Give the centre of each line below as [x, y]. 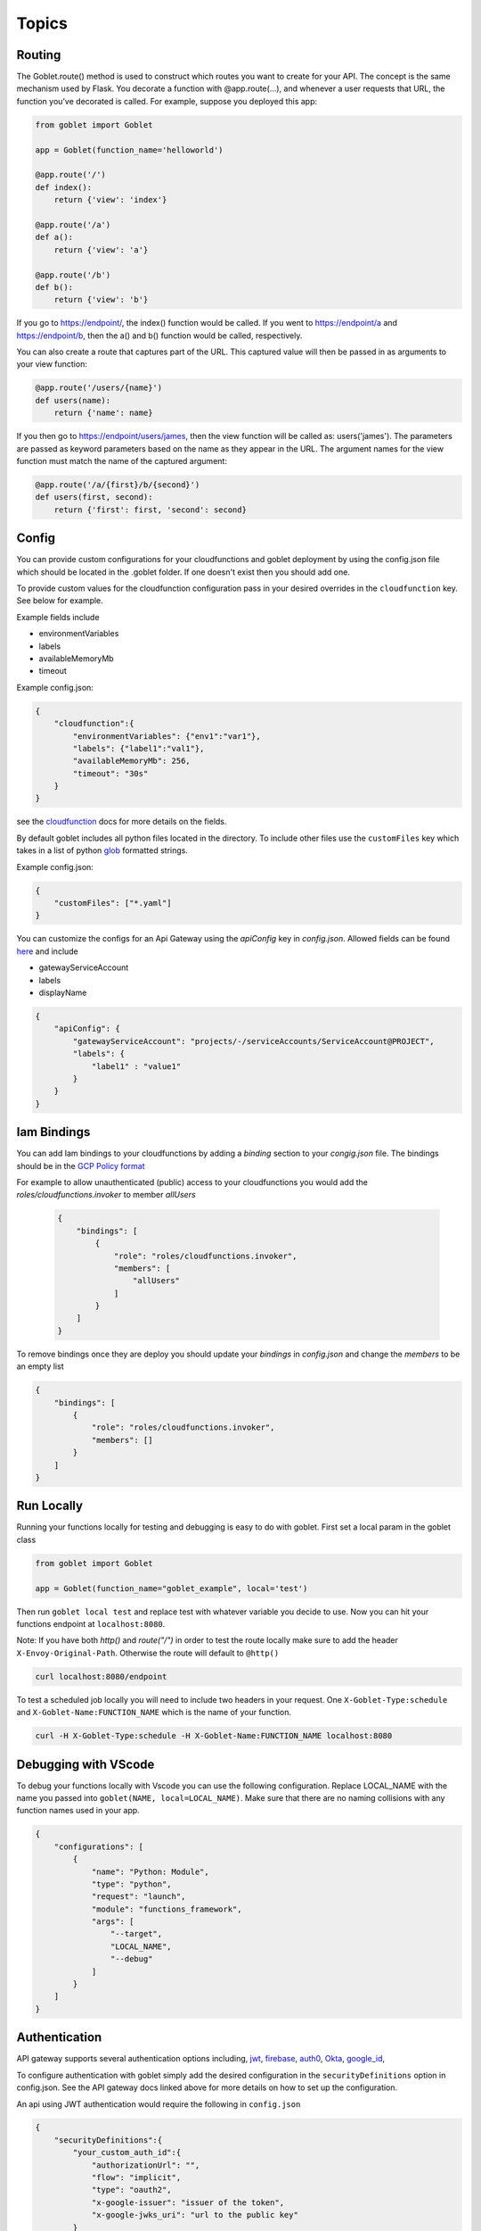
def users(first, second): [94, 497]
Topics [42, 23]
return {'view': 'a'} [101, 249]
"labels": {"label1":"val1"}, [139, 748]
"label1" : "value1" [136, 1066]
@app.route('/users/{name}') [99, 388]
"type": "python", [132, 1884]
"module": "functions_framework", [167, 1909]
